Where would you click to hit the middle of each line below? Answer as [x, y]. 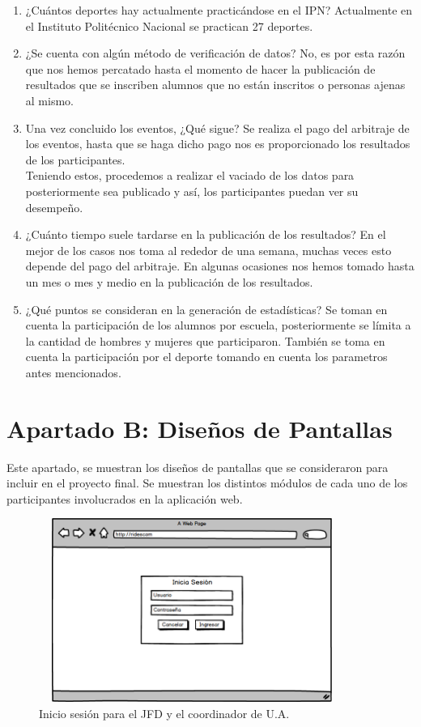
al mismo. [49, 100]
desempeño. [54, 207]
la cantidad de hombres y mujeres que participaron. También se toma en [205, 340]
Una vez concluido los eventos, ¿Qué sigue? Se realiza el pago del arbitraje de [217, 128]
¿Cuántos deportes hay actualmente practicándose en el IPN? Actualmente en [219, 10]
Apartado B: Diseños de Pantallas [200, 428]
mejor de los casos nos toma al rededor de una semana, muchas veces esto [208, 250]
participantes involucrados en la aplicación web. [125, 498]
